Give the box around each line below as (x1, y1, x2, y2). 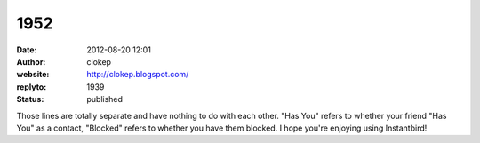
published (86, 94, 124, 105)
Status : (16, 94, 44, 105)
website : (16, 69, 50, 80)
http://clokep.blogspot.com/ (86, 69, 189, 80)
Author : (16, 56, 46, 67)
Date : (16, 44, 37, 55)
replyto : (16, 81, 47, 92)
